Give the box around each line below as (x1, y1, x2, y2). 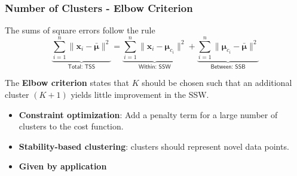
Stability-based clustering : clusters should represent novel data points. (19, 140, 289, 152)
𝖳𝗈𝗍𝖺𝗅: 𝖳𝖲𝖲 (68, 63, 96, 70)
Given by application (19, 160, 107, 172)
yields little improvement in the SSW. (71, 88, 209, 100)
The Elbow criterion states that (5, 76, 129, 89)
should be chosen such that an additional (142, 76, 292, 89)
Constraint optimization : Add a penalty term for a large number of (19, 108, 278, 121)
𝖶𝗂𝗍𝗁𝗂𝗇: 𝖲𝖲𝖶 (138, 63, 171, 70)
